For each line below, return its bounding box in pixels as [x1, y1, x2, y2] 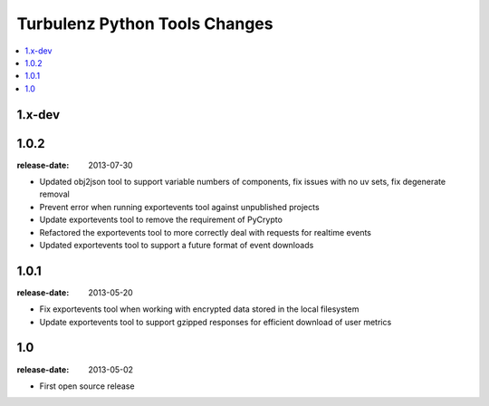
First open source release [39, 381, 135, 391]
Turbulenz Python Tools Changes [16, 14, 273, 34]
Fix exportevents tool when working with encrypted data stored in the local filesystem [39, 304, 360, 314]
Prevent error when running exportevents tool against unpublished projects [39, 201, 321, 212]
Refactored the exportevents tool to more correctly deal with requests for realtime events [39, 227, 371, 237]
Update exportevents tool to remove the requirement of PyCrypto [39, 214, 283, 226]
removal [39, 188, 70, 199]
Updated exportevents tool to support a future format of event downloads [39, 239, 314, 250]
